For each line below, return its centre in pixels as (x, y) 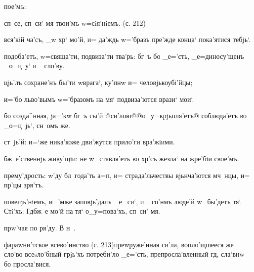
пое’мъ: (15, 6)
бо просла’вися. (27, 263)
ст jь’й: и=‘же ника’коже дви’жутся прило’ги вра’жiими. (89, 142)
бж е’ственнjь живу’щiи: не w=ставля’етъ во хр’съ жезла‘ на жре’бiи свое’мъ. (122, 158)
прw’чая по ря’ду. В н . (40, 227)
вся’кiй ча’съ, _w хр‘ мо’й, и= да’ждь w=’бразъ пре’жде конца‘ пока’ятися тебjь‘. (127, 39)
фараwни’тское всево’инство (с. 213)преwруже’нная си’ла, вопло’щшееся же (119, 244)
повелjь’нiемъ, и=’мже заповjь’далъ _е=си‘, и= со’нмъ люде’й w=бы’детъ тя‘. (123, 201)
